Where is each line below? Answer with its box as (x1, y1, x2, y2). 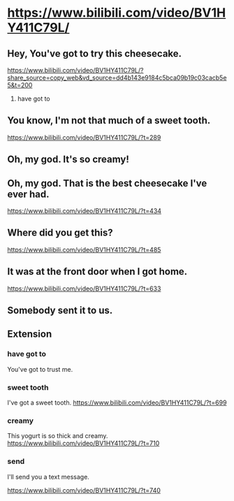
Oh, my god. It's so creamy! (7, 154, 129, 166)
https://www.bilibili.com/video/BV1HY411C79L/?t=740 (7, 486, 161, 494)
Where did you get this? (7, 227, 113, 239)
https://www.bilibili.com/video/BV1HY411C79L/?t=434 (7, 207, 162, 215)
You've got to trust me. (7, 365, 73, 373)
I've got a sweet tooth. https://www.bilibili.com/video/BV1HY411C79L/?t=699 (7, 398, 227, 407)
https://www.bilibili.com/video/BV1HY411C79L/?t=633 (7, 284, 161, 293)
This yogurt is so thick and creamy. (7, 432, 108, 440)
